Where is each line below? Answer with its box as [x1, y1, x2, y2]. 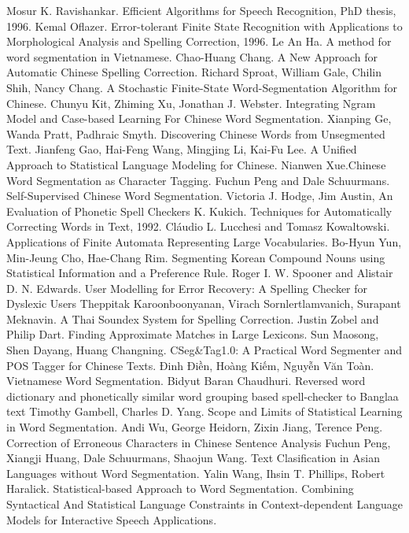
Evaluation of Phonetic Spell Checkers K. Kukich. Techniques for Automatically [6, 202, 392, 219]
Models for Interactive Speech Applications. [6, 511, 217, 527]
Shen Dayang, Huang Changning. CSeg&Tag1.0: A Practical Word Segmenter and [6, 342, 403, 358]
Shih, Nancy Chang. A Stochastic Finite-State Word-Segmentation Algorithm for [6, 79, 398, 95]
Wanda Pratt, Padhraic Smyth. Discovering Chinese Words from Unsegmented [6, 125, 385, 142]
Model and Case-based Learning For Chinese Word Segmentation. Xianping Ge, [6, 110, 392, 127]
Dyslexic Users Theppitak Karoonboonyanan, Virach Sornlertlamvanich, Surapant [6, 295, 401, 312]
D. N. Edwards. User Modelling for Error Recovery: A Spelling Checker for [6, 279, 368, 296]
